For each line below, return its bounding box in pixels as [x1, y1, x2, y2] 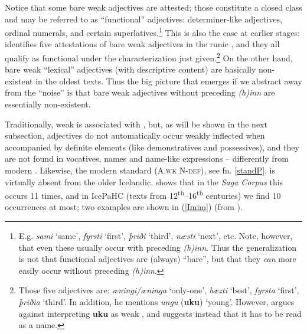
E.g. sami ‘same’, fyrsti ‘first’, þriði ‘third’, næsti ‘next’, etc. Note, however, [18, 230, 293, 242]
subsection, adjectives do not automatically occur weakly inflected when [5, 129, 265, 142]
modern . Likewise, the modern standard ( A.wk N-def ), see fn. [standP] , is [5, 164, 276, 176]
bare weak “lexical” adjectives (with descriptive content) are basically [5, 63, 256, 76]
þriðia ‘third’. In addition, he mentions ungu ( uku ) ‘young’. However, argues [18, 296, 295, 308]
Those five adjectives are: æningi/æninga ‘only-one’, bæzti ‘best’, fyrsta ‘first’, [18, 284, 299, 296]
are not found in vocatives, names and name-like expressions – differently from [5, 152, 289, 165]
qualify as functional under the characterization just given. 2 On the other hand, [5, 50, 293, 64]
